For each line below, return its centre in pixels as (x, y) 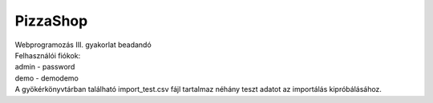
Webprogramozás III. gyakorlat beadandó (83, 45)
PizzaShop (51, 21)
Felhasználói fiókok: (48, 55)
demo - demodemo (47, 78)
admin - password (45, 67)
